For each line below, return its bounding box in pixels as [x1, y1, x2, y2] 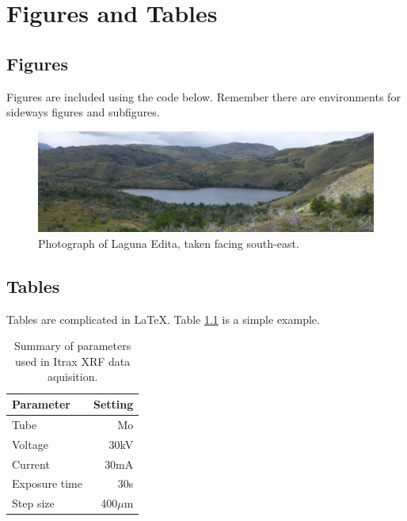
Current [12, 455, 50, 472]
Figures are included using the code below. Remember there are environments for [6, 88, 401, 105]
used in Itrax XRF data [15, 352, 131, 369]
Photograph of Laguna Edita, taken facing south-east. [38, 234, 299, 251]
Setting [93, 396, 134, 413]
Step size [12, 495, 55, 511]
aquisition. [47, 368, 98, 385]
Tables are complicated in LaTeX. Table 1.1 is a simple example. [6, 310, 320, 327]
